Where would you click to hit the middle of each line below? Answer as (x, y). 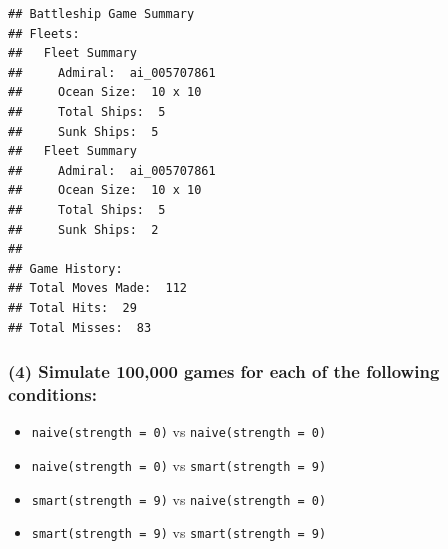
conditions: (52, 393)
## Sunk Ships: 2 (83, 229)
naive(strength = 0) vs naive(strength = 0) (179, 431)
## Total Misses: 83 (80, 327)
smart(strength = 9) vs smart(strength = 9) (179, 532)
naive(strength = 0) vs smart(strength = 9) (179, 464)
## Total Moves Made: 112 (97, 288)
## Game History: (65, 268)
